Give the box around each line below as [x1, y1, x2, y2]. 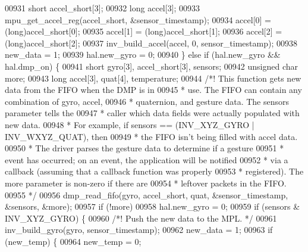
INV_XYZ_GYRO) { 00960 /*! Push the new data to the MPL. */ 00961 [5, 211, 277, 224]
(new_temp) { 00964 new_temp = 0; [5, 235, 142, 247]
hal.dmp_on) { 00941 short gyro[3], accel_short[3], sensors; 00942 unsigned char [5, 60, 298, 72]
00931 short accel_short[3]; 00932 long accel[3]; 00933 [5, 2, 200, 14]
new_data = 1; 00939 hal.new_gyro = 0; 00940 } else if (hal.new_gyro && [5, 48, 281, 61]
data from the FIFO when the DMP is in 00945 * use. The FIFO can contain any [5, 83, 302, 96]
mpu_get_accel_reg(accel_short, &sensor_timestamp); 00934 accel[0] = [5, 13, 271, 26]
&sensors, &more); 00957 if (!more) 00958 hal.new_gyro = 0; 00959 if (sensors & [5, 200, 300, 213]
